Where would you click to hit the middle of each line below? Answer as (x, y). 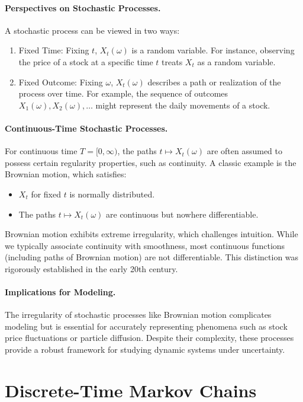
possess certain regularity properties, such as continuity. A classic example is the (151, 162)
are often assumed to (244, 151)
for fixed (46, 194)
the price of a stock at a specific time (86, 61)
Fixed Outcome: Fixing (61, 82)
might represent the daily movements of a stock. (183, 105)
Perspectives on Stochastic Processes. (83, 7)
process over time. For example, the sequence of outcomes (123, 93)
